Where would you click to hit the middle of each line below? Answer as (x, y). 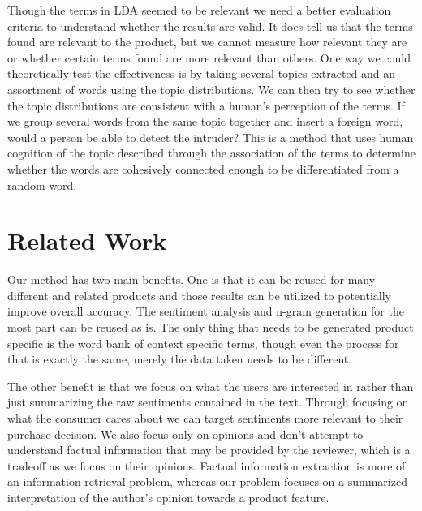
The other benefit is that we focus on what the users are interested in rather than (211, 386)
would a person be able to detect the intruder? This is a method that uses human (211, 137)
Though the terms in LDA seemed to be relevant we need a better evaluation (199, 10)
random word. (42, 185)
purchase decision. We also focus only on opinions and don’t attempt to (185, 434)
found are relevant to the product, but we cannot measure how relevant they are (207, 42)
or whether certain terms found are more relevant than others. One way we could (209, 57)
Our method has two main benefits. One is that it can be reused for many (192, 279)
